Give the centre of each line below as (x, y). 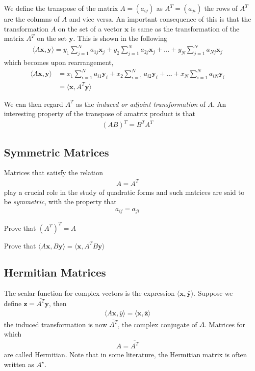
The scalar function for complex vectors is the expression (89, 293)
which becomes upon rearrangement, (59, 62)
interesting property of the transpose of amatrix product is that (100, 113)
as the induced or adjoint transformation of (140, 104)
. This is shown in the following (120, 38)
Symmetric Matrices (57, 152)
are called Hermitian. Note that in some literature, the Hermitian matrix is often (126, 355)
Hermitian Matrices (55, 272)
